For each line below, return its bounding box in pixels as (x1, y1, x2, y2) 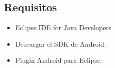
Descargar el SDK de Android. (15, 38, 106, 49)
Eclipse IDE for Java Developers (15, 22, 112, 33)
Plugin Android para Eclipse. (15, 55, 102, 65)
